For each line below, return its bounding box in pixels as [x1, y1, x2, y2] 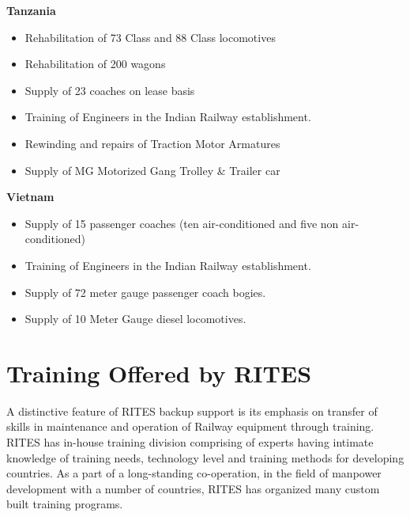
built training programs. [6, 496, 123, 512]
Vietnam [6, 188, 55, 205]
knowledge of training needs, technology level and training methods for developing [6, 449, 404, 466]
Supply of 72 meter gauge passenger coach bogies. [24, 283, 266, 300]
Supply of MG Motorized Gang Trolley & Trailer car [24, 162, 280, 178]
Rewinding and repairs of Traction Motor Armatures [24, 135, 280, 151]
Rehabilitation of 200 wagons [24, 55, 166, 72]
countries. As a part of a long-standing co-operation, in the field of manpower [6, 465, 382, 481]
